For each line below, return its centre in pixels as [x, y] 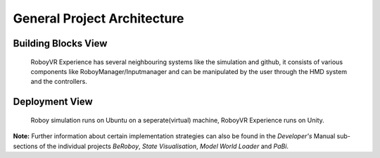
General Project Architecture [99, 18]
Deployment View [53, 102]
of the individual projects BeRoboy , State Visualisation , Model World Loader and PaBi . [164, 146]
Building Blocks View [60, 43]
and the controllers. [59, 82]
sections [25, 146]
